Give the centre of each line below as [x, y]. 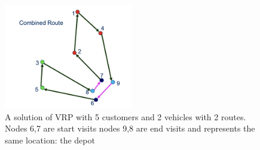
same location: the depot [50, 140]
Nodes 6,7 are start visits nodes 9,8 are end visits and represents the [130, 128]
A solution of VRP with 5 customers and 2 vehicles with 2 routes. [126, 116]
